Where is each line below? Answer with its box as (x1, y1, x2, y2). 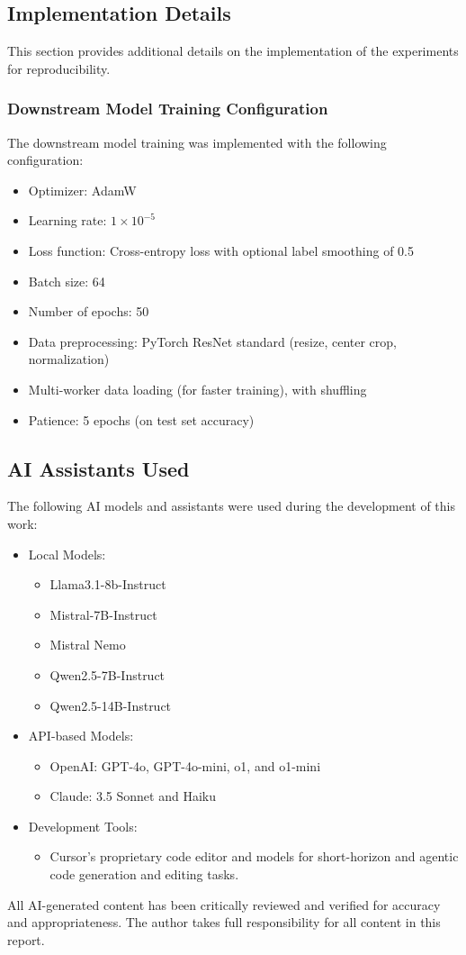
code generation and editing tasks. (49, 865, 239, 884)
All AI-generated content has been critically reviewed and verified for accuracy (7, 895, 441, 914)
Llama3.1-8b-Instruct (49, 575, 166, 594)
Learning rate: (28, 211, 107, 230)
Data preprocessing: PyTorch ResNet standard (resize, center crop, (28, 332, 397, 350)
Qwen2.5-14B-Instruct (49, 696, 172, 714)
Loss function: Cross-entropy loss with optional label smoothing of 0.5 (28, 241, 415, 259)
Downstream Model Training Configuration (7, 97, 328, 120)
